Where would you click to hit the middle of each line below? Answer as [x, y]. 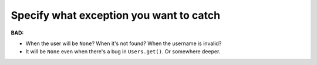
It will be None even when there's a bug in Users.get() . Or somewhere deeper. [123, 52]
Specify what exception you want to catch [115, 15]
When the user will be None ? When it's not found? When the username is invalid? [124, 43]
